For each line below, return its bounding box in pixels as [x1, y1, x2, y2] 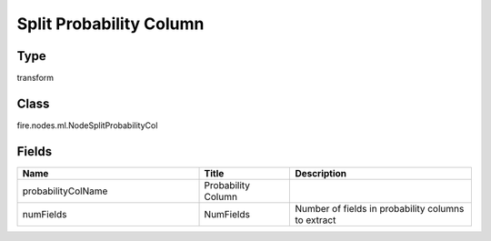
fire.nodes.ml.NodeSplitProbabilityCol [16, 119, 158, 131]
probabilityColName [22, 185, 108, 197]
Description [295, 166, 347, 179]
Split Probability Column [16, 14, 205, 34]
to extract [295, 214, 336, 226]
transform [16, 73, 55, 84]
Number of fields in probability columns [295, 202, 465, 215]
